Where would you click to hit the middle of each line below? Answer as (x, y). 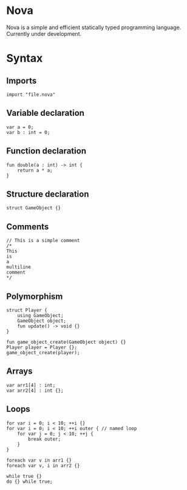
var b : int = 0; (28, 132)
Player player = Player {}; (42, 347)
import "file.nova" (31, 95)
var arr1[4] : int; (31, 385)
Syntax (25, 59)
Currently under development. (44, 33)
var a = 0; (20, 127)
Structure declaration (48, 194)
